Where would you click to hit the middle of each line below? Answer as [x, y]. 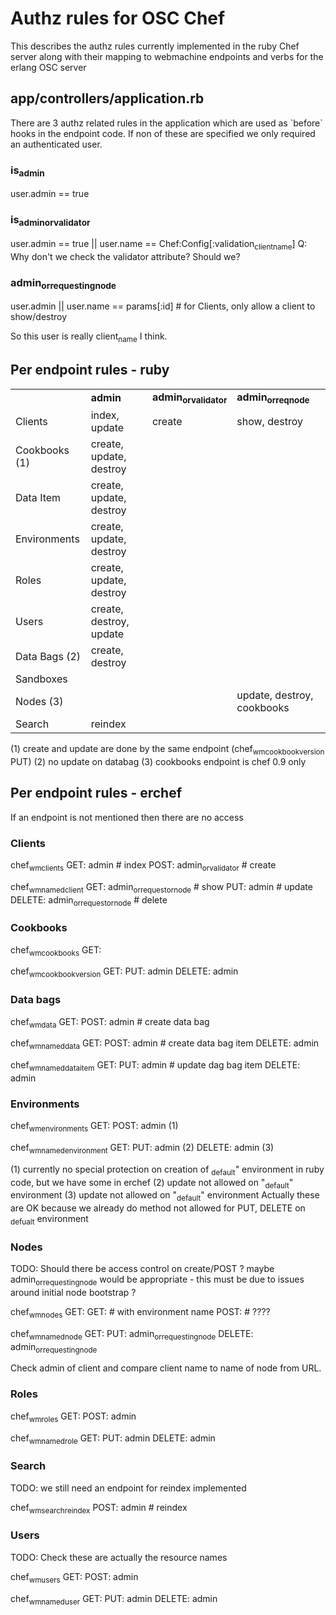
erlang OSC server [48, 67]
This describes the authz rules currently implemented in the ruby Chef [155, 46]
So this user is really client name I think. [89, 337]
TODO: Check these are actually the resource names [119, 1557]
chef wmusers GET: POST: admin [74, 1577]
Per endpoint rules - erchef [96, 793]
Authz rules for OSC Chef [118, 18]
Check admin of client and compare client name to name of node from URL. [166, 1368]
